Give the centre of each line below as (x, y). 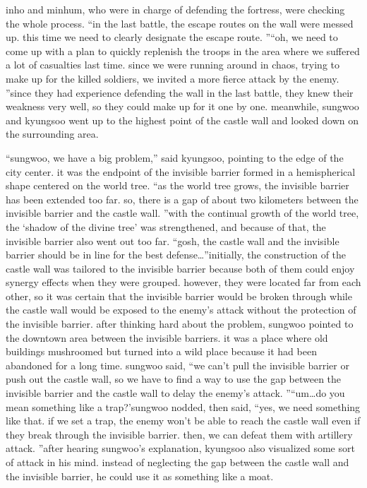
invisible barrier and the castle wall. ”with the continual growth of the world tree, (182, 213)
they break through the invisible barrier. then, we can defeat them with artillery (179, 434)
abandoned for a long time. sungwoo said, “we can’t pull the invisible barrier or (178, 365)
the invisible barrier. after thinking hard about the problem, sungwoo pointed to (180, 324)
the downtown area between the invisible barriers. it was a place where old (167, 337)
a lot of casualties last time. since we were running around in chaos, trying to (173, 65)
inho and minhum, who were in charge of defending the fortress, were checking (175, 9)
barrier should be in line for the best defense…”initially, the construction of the (176, 255)
